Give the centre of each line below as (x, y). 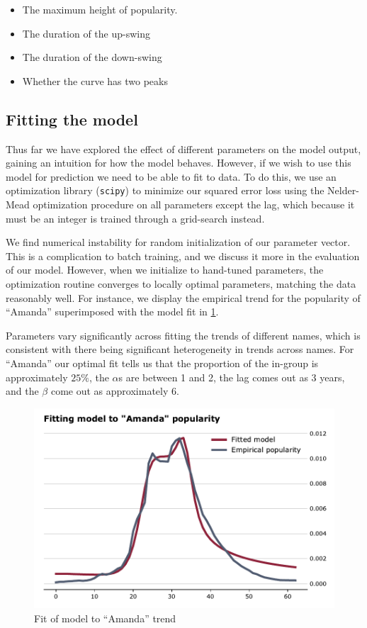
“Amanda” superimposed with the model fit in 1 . (112, 312)
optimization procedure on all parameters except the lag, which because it (194, 204)
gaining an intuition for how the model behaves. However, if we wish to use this (179, 163)
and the (22, 391)
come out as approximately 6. (115, 391)
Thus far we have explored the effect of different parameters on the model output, (183, 148)
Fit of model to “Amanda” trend (105, 618)
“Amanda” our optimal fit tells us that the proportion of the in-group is (162, 363)
